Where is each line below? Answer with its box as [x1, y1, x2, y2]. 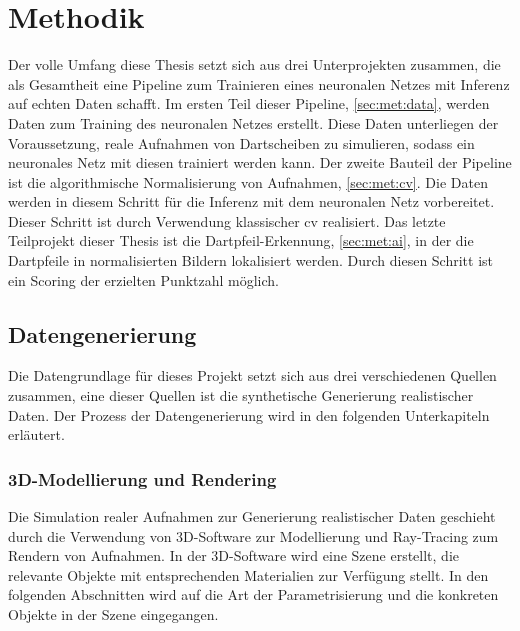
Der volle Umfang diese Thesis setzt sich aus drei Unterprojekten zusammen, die [8, 54, 501, 75]
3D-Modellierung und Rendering [8, 466, 277, 491]
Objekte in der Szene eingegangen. [8, 604, 219, 625]
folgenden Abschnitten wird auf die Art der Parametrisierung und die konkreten [8, 584, 499, 605]
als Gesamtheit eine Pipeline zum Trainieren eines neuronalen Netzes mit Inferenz [8, 73, 510, 94]
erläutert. [8, 424, 65, 445]
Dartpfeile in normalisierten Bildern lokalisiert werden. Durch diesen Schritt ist [8, 250, 494, 271]
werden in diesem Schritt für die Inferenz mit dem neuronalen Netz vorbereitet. [8, 191, 495, 212]
